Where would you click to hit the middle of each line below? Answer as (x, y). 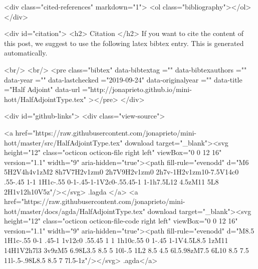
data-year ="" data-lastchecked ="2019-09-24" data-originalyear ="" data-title (123, 79)
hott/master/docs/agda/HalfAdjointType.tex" (75, 211)
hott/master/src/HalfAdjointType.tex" (63, 142)
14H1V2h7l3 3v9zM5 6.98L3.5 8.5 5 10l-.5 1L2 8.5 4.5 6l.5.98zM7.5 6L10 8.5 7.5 (126, 250)
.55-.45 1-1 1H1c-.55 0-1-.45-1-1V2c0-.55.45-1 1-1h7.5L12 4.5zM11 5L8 (111, 181)
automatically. (26, 53)
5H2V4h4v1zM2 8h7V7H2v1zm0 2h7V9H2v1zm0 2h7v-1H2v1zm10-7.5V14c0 (121, 172)
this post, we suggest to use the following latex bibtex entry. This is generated (124, 43)
